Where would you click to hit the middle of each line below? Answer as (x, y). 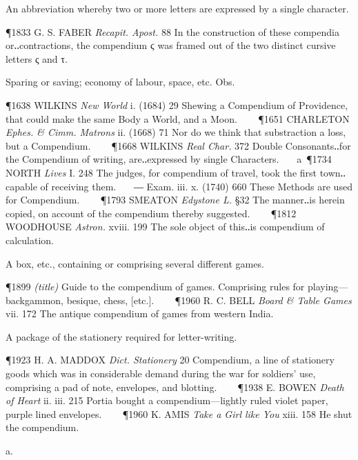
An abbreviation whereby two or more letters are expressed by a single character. (177, 8)
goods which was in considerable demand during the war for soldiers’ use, (161, 373)
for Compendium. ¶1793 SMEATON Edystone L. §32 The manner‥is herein (175, 200)
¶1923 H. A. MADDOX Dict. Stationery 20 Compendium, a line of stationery (170, 360)
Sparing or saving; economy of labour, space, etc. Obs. (120, 82)
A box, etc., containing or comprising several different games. (135, 263)
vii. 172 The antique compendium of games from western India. (140, 313)
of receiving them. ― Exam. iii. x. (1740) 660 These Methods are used (196, 186)
